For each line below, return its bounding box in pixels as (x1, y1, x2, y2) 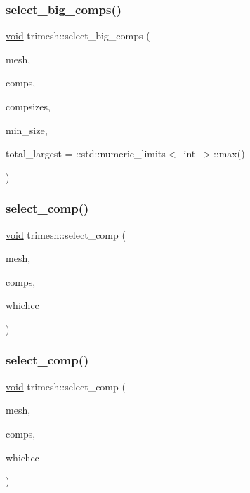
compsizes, (6, 99, 51, 113)
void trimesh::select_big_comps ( (6, 28, 150, 43)
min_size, (6, 122, 48, 137)
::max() (213, 146, 245, 161)
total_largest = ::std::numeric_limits (6, 146, 166, 161)
